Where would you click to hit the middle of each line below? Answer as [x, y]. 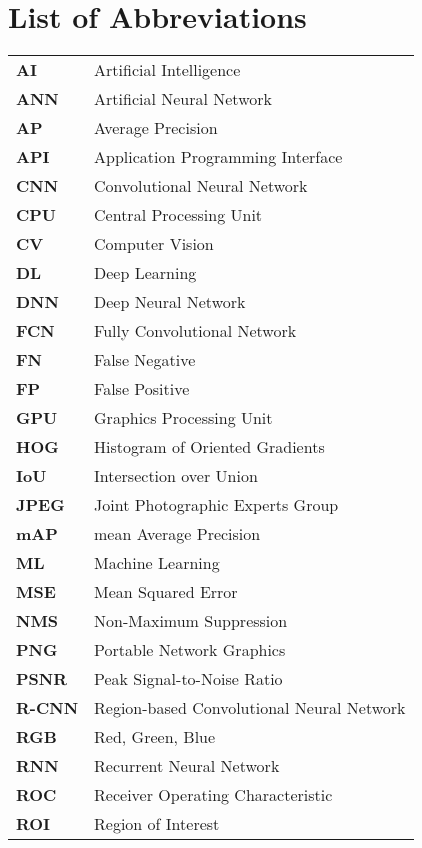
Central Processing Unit [178, 215]
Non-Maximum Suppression [191, 621]
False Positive [142, 389]
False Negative [145, 360]
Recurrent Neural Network [187, 766]
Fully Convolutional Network [195, 331]
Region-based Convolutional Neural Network [250, 708]
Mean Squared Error [166, 592]
